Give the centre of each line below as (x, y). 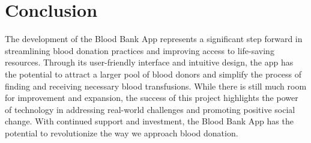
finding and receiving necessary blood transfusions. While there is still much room (156, 86)
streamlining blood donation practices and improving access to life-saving (140, 50)
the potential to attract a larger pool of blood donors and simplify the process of (153, 74)
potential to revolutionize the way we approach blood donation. (122, 132)
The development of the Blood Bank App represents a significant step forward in (154, 39)
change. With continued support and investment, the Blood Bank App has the (149, 121)
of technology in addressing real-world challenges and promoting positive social (150, 109)
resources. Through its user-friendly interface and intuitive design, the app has (149, 62)
